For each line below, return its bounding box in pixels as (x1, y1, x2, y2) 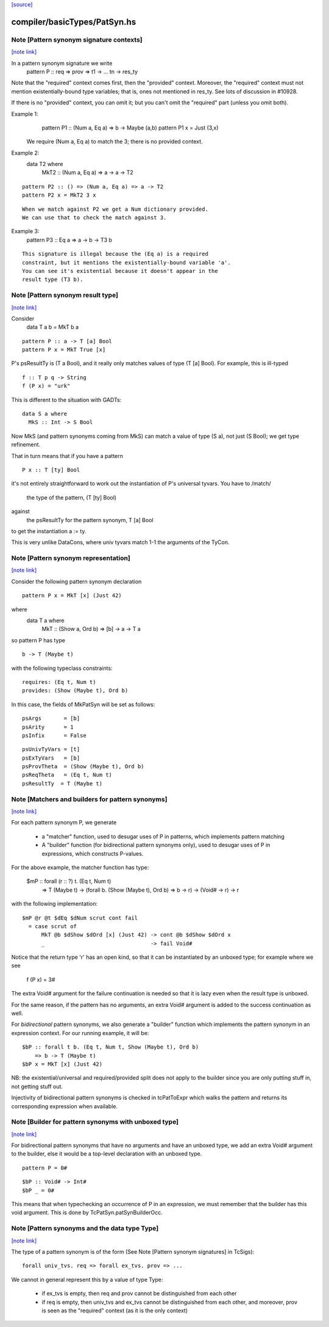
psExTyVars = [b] (22, 754, 80, 762)
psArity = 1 (22, 724, 74, 730)
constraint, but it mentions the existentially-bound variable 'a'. (22, 259, 231, 266)
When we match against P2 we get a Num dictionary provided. (22, 205, 208, 213)
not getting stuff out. (11, 1083, 63, 1090)
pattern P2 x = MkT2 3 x (22, 192, 96, 198)
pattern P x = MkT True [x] (22, 346, 106, 354)
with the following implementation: (11, 900, 97, 907)
